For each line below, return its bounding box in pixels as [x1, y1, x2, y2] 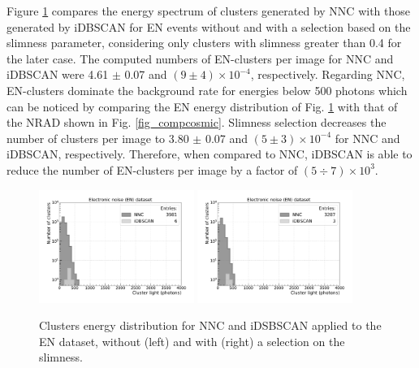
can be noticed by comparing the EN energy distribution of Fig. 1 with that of [6, 97, 398, 115]
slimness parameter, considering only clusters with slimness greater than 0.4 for [6, 34, 402, 51]
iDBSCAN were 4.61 [6, 66, 109, 83]
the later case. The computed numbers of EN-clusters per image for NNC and [6, 50, 394, 67]
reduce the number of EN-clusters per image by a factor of [6, 161, 298, 178]
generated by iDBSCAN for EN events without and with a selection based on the [6, 18, 411, 35]
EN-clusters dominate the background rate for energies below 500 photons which [6, 81, 408, 98]
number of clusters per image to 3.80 [6, 129, 189, 146]
